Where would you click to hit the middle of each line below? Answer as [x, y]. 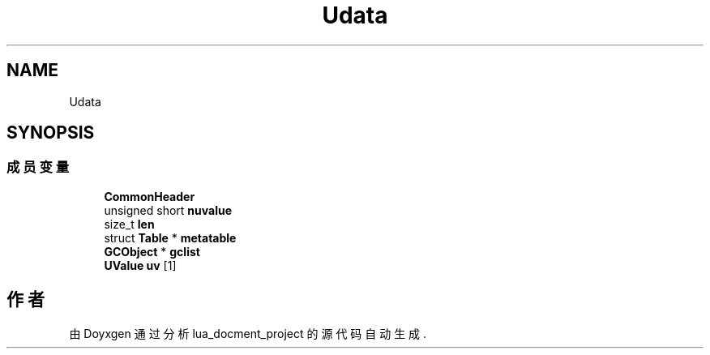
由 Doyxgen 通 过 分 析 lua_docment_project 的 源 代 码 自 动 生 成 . [248, 333]
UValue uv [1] [140, 265]
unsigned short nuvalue [168, 210]
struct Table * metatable [170, 237]
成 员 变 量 [38, 167]
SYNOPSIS [51, 133]
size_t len [129, 224]
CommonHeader [150, 196]
